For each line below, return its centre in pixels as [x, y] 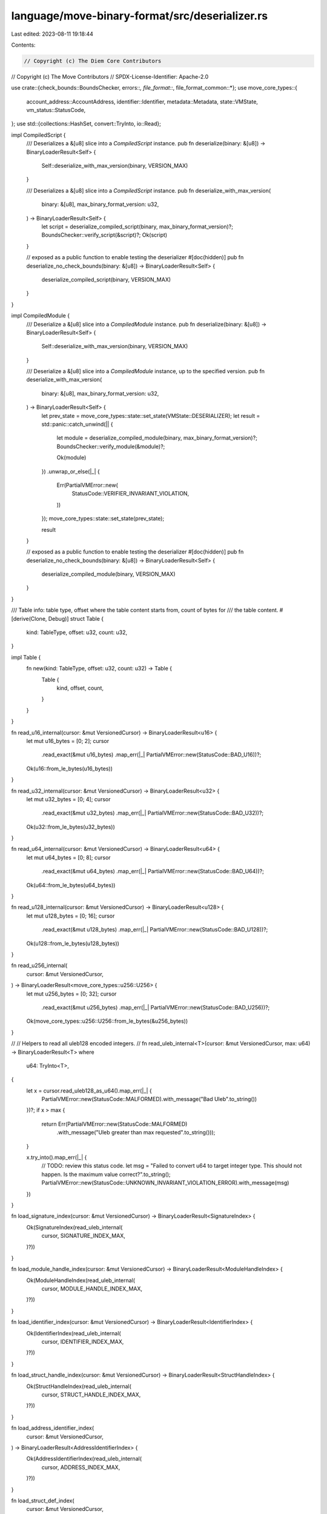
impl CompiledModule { [40, 316]
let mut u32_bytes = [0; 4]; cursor [68, 799]
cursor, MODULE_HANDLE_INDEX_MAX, [92, 1289]
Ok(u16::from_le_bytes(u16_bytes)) [70, 769]
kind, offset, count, [80, 688]
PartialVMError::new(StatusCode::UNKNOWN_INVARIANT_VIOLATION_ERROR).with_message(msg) [165, 1183]
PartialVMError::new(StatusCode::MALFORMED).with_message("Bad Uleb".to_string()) [149, 1099]
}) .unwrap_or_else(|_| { [71, 471]
